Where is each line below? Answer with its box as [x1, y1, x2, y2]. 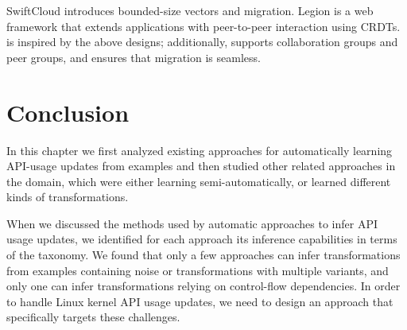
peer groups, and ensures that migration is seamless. [6, 49, 261, 65]
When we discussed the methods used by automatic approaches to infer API [6, 215, 378, 231]
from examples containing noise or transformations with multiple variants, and [6, 262, 389, 278]
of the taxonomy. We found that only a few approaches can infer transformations [6, 247, 401, 263]
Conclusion [6, 95, 130, 128]
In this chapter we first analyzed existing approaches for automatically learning [6, 142, 393, 158]
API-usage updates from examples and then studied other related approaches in [6, 157, 396, 174]
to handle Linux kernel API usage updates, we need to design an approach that [6, 293, 393, 309]
